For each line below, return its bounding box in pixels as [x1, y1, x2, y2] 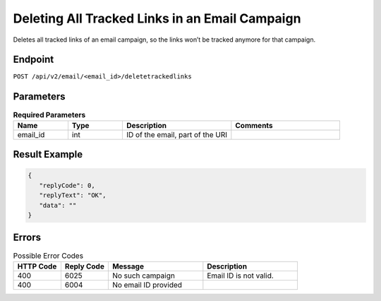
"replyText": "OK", [39, 191, 107, 199]
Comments [235, 120, 273, 130]
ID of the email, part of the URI [126, 129, 228, 139]
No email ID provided [111, 280, 183, 290]
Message [111, 261, 145, 271]
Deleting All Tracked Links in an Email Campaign [13, 11, 301, 26]
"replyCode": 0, [39, 181, 95, 189]
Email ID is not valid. [207, 271, 274, 281]
